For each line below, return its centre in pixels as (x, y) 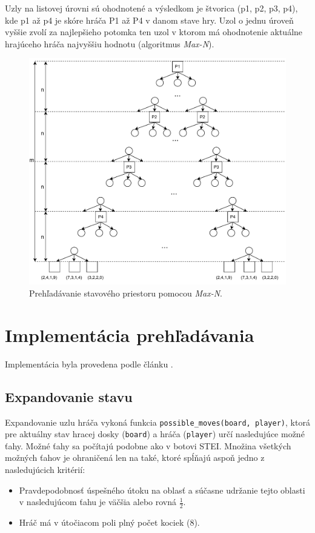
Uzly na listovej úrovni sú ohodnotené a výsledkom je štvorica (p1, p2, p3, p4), (151, 8)
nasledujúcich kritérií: (45, 470)
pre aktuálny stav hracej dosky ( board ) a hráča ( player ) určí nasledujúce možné (155, 434)
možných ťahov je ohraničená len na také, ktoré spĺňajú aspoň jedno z (135, 458)
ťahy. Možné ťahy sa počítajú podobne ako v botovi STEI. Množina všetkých (148, 445)
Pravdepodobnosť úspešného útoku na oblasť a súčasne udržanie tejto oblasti (162, 490)
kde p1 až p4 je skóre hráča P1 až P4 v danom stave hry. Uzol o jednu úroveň (149, 20)
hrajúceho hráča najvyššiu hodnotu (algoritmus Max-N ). (110, 43)
